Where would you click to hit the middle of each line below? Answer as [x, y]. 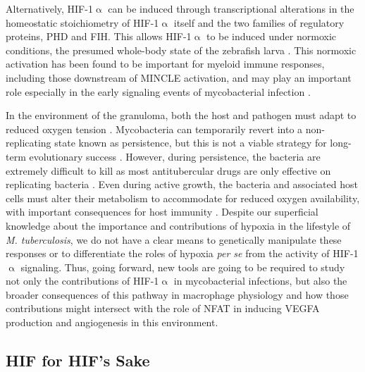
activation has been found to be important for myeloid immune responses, [165, 64]
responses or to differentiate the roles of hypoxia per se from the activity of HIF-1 [182, 253]
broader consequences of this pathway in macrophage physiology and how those [177, 294]
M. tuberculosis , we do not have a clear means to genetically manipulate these [174, 239]
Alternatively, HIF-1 [49, 8]
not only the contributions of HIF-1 [82, 281]
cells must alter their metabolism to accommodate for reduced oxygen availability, [183, 198]
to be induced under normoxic [271, 36]
